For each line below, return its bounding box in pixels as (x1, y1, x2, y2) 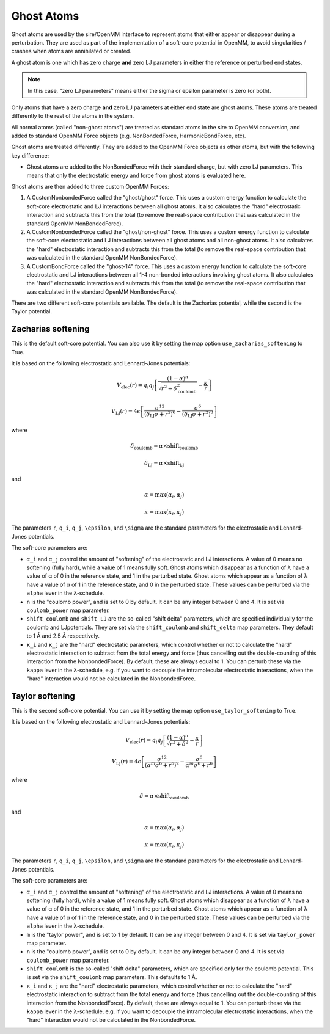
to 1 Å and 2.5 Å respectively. (26, 632, 100, 639)
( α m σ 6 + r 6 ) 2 (144, 760, 180, 769)
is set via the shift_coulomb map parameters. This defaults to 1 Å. (26, 974, 197, 981)
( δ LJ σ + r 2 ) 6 (144, 409, 176, 419)
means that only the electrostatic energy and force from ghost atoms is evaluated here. (26, 172, 246, 179)
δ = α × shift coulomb (139, 792, 189, 801)
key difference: (11, 151, 50, 159)
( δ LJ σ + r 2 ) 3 (182, 409, 214, 419)
